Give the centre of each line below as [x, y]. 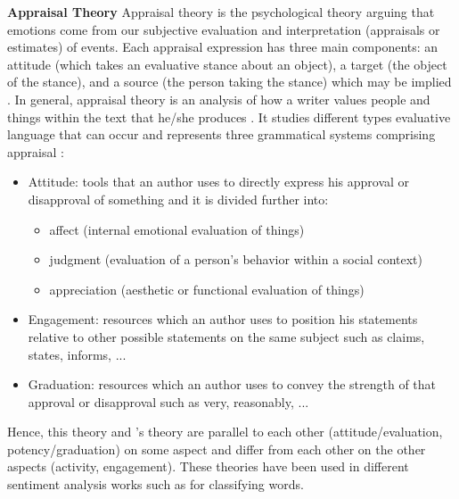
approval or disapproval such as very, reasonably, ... [168, 401]
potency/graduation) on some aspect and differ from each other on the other [217, 449]
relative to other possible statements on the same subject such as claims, [226, 336]
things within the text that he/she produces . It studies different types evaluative [229, 116]
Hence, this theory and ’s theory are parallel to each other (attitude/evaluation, [225, 432]
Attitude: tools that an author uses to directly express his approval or [219, 182]
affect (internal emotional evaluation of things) [177, 229]
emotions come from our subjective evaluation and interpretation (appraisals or [224, 29]
